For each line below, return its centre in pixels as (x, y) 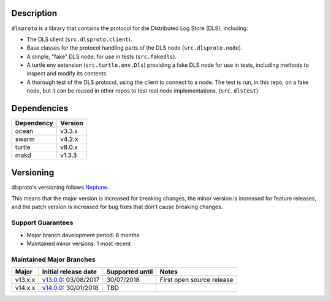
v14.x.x (25, 288)
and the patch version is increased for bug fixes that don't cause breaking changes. (117, 207)
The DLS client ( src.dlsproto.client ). (79, 39)
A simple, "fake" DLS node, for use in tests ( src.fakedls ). (102, 56)
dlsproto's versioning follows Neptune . (60, 187)
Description (34, 13)
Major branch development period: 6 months (83, 235)
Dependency (34, 123)
